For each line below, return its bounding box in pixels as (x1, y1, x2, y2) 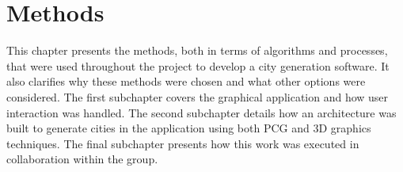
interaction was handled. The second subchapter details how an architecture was (6, 104, 397, 120)
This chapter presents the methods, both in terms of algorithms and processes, (6, 42, 388, 59)
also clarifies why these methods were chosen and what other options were (6, 73, 366, 90)
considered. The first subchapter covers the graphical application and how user (6, 88, 389, 105)
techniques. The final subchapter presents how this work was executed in (6, 135, 359, 151)
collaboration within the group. (6, 151, 158, 167)
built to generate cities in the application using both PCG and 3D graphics (6, 120, 371, 136)
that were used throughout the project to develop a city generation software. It (6, 57, 390, 74)
